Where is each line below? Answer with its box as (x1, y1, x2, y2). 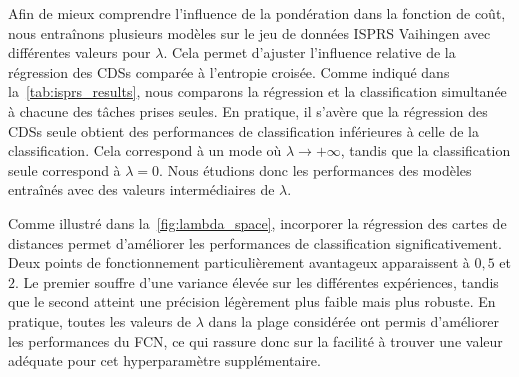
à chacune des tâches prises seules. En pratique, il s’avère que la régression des (8, 100, 488, 121)
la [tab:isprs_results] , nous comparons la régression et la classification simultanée (8, 81, 507, 102)
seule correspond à (8, 159, 121, 180)
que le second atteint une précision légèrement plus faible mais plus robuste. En (8, 291, 496, 312)
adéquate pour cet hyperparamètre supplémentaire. (8, 350, 321, 371)
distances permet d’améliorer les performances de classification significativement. (8, 232, 502, 253)
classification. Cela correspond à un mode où (8, 140, 282, 161)
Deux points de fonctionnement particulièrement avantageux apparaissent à (8, 252, 470, 273)
